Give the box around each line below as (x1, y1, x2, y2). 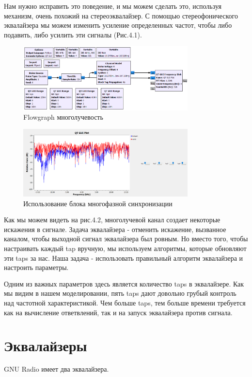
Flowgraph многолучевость (23, 112, 103, 122)
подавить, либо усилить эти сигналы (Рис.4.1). (4, 29, 142, 39)
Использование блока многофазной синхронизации (23, 198, 173, 208)
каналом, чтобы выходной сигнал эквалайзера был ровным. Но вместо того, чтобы (4, 233, 248, 244)
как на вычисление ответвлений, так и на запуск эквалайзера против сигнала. (4, 307, 233, 317)
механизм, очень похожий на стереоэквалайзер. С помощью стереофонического (4, 10, 238, 20)
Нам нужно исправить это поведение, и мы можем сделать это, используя (4, 1, 221, 11)
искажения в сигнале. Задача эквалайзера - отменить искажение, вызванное (4, 224, 226, 234)
